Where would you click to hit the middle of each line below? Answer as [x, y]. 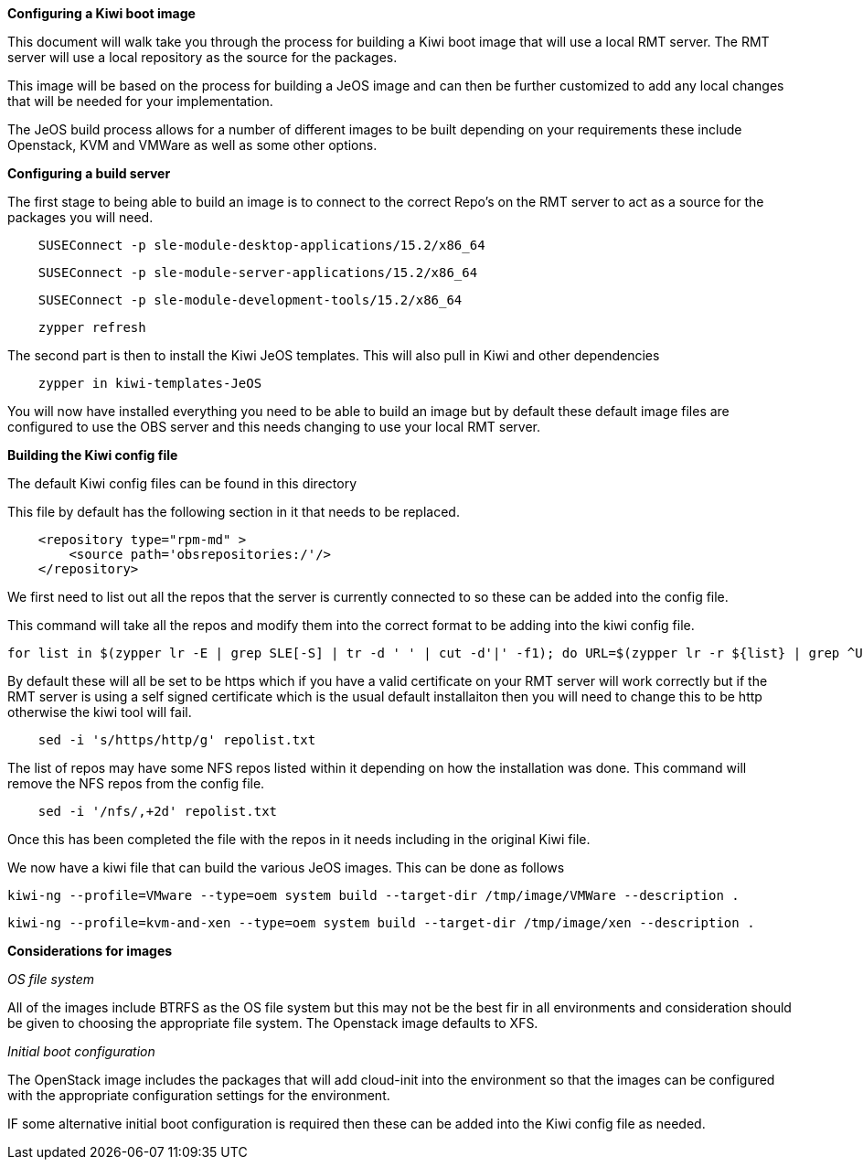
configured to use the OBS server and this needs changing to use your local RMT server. [274, 427]
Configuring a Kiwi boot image [101, 13]
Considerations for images [90, 951]
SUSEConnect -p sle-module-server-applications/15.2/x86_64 [258, 273]
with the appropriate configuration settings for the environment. [199, 1095]
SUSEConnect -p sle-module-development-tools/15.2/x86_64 [250, 300]
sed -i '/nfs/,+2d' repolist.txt [158, 811]
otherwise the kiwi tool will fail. [100, 712]
